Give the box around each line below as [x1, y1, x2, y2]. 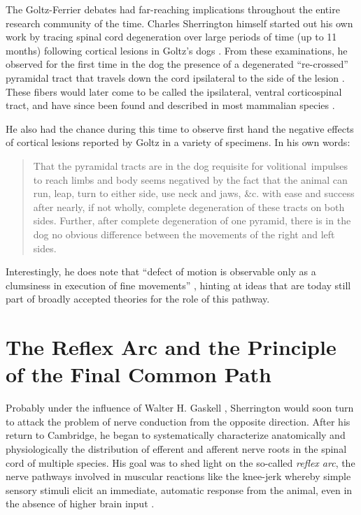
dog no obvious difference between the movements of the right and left [33, 226, 335, 241]
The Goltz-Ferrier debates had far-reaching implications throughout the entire [6, 2, 340, 16]
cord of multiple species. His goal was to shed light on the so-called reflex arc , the [6, 455, 355, 470]
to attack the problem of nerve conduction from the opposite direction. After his [6, 414, 351, 428]
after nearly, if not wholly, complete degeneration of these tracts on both [33, 199, 345, 214]
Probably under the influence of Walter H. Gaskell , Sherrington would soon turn [6, 400, 354, 415]
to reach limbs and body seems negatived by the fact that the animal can [33, 172, 348, 187]
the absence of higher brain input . [6, 496, 155, 511]
